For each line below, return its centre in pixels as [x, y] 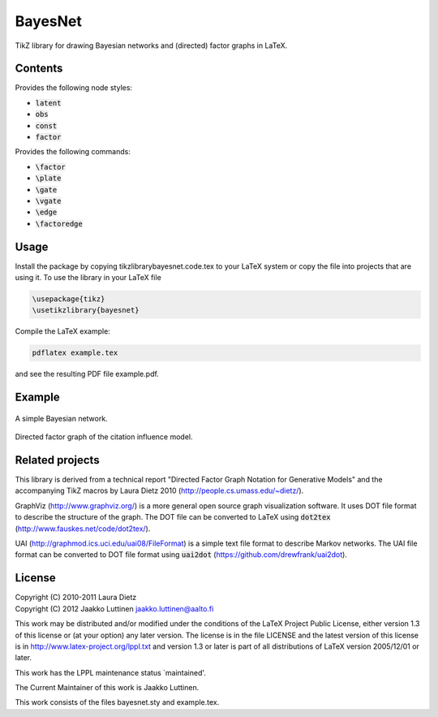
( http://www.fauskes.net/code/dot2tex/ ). [83, 529]
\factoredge [59, 224]
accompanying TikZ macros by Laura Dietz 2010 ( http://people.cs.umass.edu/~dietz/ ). [159, 490]
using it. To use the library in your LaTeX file [88, 278]
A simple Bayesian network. [62, 418]
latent [48, 103]
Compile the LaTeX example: [63, 331]
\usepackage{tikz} [69, 299]
